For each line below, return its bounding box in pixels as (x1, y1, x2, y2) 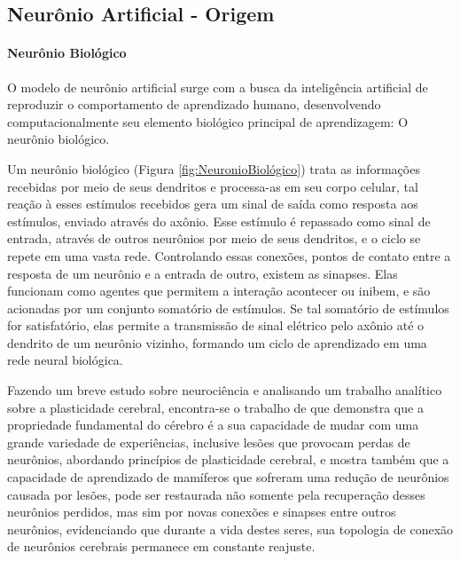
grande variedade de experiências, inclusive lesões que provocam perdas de (7, 432, 410, 451)
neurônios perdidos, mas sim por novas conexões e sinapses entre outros (7, 502, 396, 521)
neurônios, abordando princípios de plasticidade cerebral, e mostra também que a (7, 450, 449, 469)
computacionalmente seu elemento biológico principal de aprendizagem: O (7, 112, 409, 130)
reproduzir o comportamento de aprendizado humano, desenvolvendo (7, 95, 381, 114)
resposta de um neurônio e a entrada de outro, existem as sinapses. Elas (7, 264, 398, 282)
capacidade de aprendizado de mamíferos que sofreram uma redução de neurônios (7, 468, 449, 486)
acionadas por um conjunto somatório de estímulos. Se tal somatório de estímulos (7, 298, 449, 317)
